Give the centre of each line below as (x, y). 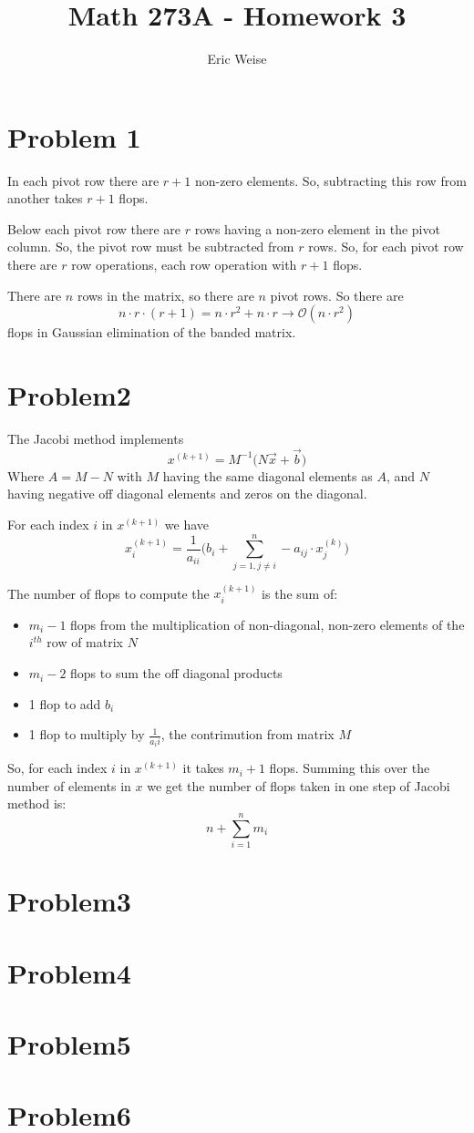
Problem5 (69, 1044)
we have (187, 524)
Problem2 (69, 395)
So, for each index (57, 768)
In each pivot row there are (83, 180)
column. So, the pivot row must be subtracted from (151, 247)
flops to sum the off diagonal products (176, 673)
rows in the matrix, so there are (165, 295)
